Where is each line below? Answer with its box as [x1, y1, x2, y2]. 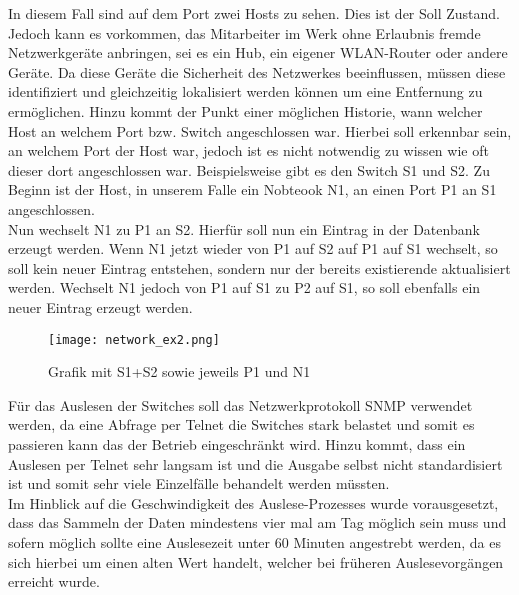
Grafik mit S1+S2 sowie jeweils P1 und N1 [48, 361, 311, 382]
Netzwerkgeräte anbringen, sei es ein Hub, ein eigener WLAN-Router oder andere [8, 42, 508, 63]
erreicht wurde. [8, 571, 100, 592]
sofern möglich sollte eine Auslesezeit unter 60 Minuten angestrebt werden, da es [8, 531, 501, 552]
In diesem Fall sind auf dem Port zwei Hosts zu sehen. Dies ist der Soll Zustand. [8, 3, 501, 23]
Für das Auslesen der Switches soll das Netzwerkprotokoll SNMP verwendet [8, 394, 473, 415]
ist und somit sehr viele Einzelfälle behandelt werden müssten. [8, 473, 390, 494]
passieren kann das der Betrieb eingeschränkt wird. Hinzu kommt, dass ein [8, 433, 466, 454]
